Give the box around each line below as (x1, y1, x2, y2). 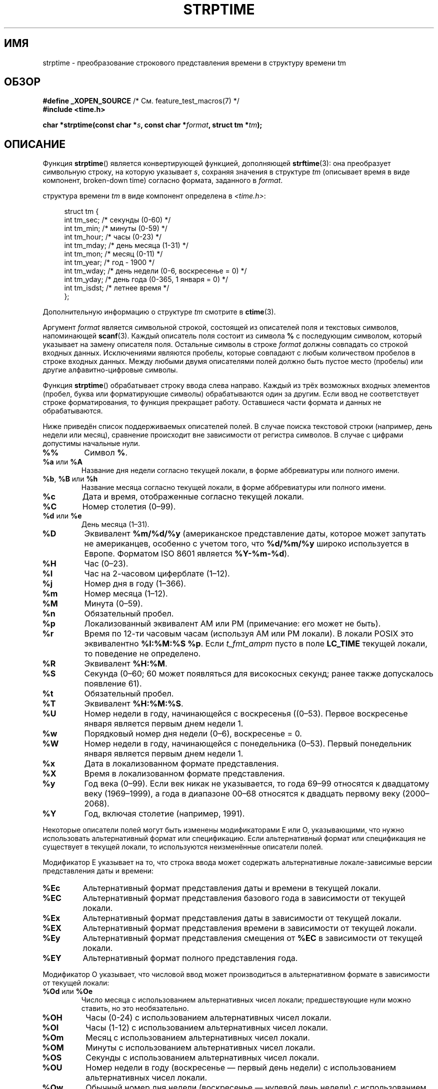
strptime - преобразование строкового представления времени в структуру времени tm (42, 58, 346, 67)
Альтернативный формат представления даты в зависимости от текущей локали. (82, 913, 401, 923)
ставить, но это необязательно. (81, 1004, 189, 1013)
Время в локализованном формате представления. (84, 768, 285, 779)
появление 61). (84, 678, 142, 689)
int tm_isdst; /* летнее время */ (64, 283, 169, 292)
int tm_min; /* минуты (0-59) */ (64, 224, 167, 233)
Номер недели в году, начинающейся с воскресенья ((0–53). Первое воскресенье (84, 708, 408, 719)
